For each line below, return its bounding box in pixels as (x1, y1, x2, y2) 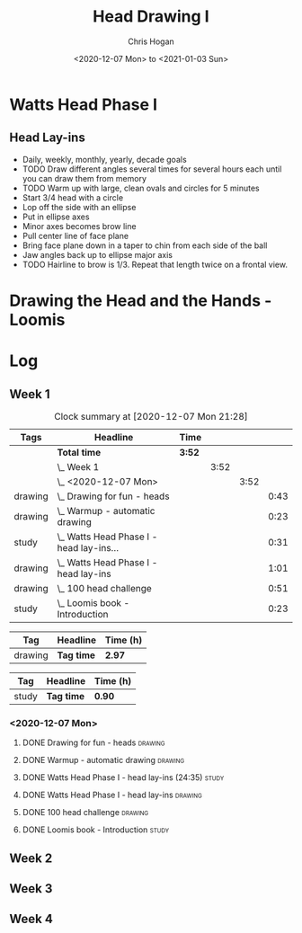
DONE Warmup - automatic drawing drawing (22, 755, 185, 766)
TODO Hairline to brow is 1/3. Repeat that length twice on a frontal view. (22, 259, 288, 270)
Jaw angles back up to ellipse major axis (22, 249, 173, 260)
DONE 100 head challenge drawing (22, 807, 149, 818)
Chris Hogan (127, 36, 175, 47)
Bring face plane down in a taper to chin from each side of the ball (22, 240, 268, 251)
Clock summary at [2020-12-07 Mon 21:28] (53, 410, 249, 422)
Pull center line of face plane (22, 230, 129, 241)
